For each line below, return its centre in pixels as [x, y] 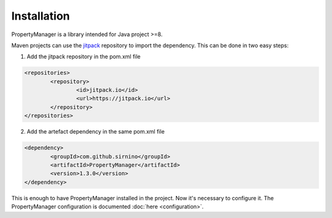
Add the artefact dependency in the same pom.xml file [96, 132]
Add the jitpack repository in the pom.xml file [84, 57]
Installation [41, 16]
